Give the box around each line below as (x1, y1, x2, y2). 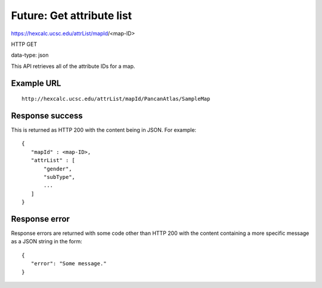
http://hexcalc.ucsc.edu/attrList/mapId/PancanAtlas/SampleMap (21, 95, 210, 103)
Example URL (11, 78, 61, 88)
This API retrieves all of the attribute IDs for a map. (11, 63, 135, 70)
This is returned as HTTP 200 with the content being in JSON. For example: (11, 126, 197, 134)
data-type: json (11, 51, 49, 59)
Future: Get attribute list (11, 9, 132, 22)
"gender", (44, 165, 72, 172)
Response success (11, 110, 83, 120)
